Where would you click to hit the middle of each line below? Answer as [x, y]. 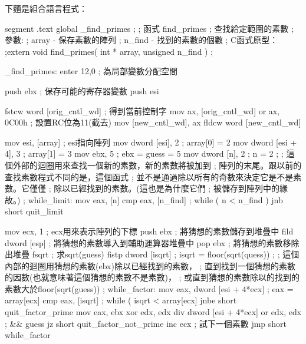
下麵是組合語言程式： [46, 8]
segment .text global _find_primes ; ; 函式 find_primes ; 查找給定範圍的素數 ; [149, 28]
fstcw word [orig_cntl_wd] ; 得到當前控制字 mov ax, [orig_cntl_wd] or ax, [142, 110]
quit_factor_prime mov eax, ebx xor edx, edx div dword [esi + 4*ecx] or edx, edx [153, 312]
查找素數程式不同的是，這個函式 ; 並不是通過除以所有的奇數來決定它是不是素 [153, 176]
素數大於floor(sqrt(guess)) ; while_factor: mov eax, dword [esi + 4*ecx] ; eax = [149, 288]
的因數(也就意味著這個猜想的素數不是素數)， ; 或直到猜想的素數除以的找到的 [152, 277]
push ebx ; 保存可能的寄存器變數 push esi [82, 90]
